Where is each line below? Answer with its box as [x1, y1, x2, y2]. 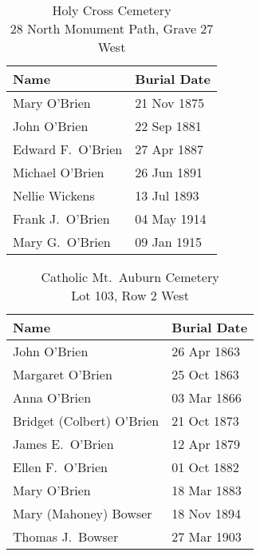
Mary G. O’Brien [13, 232, 111, 251]
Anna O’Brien [13, 388, 92, 407]
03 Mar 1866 [171, 388, 242, 407]
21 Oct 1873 [171, 411, 239, 430]
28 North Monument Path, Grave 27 [10, 19, 214, 38]
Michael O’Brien [13, 163, 104, 181]
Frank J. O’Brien [13, 209, 110, 228]
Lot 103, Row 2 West [71, 286, 189, 304]
